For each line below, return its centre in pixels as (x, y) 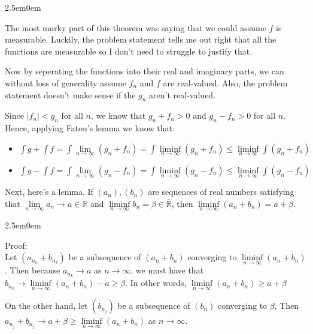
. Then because (33, 270)
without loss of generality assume (66, 82)
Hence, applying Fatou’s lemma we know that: (90, 128)
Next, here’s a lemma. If (49, 192)
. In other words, (156, 283)
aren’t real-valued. (183, 94)
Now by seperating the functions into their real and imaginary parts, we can (145, 71)
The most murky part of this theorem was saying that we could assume (136, 27)
